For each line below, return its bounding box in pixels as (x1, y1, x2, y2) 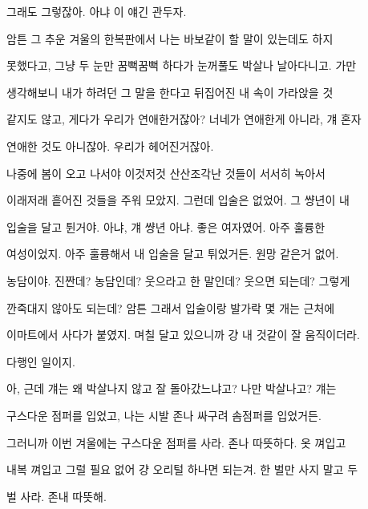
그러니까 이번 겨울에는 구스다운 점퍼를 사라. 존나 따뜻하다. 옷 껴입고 (6, 434, 346, 450)
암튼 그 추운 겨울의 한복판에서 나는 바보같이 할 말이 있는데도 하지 (6, 30, 334, 46)
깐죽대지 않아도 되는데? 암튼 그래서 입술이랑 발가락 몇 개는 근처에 (6, 299, 335, 316)
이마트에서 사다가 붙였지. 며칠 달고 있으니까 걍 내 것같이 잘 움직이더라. (6, 326, 360, 343)
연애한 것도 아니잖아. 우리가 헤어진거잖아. (6, 137, 214, 154)
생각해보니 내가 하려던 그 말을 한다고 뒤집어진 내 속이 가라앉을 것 (6, 83, 334, 100)
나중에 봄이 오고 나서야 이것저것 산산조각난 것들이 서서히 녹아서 (6, 164, 326, 181)
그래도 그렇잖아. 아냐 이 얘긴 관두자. (6, 3, 187, 19)
